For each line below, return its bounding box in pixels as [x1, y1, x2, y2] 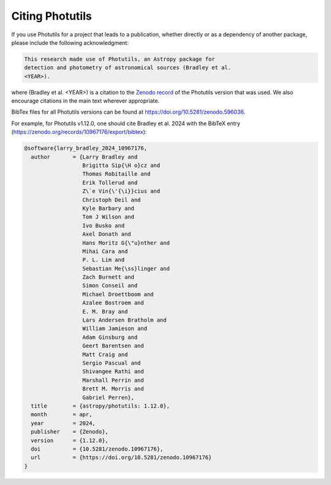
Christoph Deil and [82, 196, 141, 203]
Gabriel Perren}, [82, 394, 135, 401]
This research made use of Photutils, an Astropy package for [24, 55, 215, 63]
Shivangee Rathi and [82, 368, 144, 375]
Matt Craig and [82, 351, 128, 358]
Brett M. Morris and [82, 386, 144, 392]
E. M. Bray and [82, 308, 128, 315]
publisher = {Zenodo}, [31, 429, 108, 435]
